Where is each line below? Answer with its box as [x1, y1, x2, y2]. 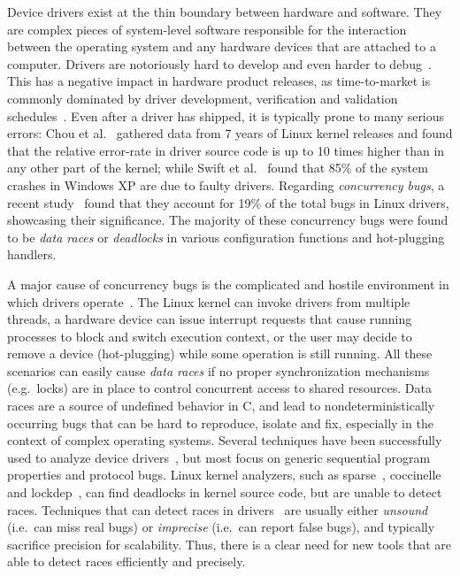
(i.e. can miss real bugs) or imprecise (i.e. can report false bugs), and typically [7, 518, 435, 536]
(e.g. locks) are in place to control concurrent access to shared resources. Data [7, 379, 432, 397]
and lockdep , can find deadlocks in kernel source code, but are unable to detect [7, 483, 442, 502]
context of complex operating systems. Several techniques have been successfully [7, 431, 442, 449]
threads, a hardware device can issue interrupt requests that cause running [7, 310, 412, 328]
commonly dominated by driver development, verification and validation [7, 88, 398, 107]
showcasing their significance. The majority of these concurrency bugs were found [7, 211, 448, 229]
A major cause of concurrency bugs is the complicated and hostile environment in [7, 274, 449, 293]
